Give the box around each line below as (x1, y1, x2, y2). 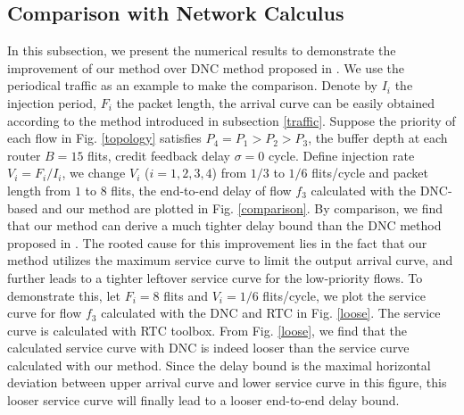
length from (7, 180, 71, 199)
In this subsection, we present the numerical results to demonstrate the (7, 41, 396, 60)
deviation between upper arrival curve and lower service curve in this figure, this (7, 373, 447, 392)
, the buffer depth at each (308, 129, 448, 147)
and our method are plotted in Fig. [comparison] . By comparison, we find (41, 198, 443, 217)
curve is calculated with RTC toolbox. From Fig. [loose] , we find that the (7, 320, 408, 339)
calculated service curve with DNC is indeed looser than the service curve (7, 338, 410, 357)
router (7, 145, 41, 164)
